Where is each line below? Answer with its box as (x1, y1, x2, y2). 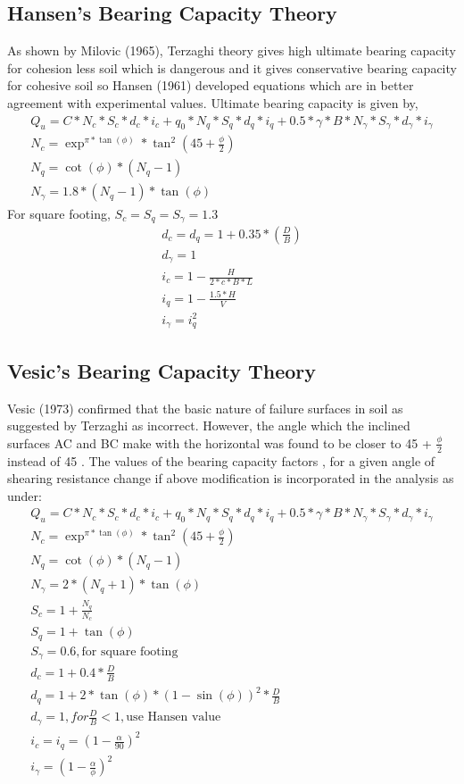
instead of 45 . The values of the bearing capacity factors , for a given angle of (7, 451, 435, 470)
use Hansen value (126, 711, 221, 724)
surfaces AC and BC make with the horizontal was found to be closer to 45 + (7, 433, 432, 452)
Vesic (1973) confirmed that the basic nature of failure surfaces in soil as (7, 398, 403, 417)
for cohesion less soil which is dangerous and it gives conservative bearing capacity (7, 58, 457, 77)
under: (7, 486, 42, 505)
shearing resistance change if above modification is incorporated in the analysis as (7, 469, 454, 488)
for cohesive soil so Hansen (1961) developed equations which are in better (7, 76, 414, 95)
